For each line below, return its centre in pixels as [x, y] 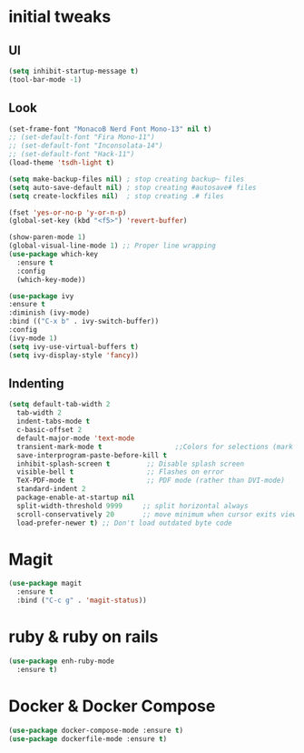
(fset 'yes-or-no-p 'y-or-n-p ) [68, 212]
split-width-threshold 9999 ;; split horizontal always [132, 506]
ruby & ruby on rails [83, 637]
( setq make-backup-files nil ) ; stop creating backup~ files [127, 179]
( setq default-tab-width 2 [59, 405]
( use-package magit [45, 584]
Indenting [36, 383]
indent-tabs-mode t [54, 422]
